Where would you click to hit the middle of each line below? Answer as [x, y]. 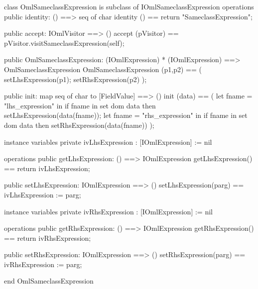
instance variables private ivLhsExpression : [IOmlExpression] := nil [108, 142]
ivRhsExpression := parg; [43, 264]
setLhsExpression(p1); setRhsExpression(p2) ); [75, 79]
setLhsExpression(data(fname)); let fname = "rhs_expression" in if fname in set [126, 115]
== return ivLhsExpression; [47, 168]
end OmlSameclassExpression [49, 281]
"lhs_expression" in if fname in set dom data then [80, 105]
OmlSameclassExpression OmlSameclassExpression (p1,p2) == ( [103, 69]
